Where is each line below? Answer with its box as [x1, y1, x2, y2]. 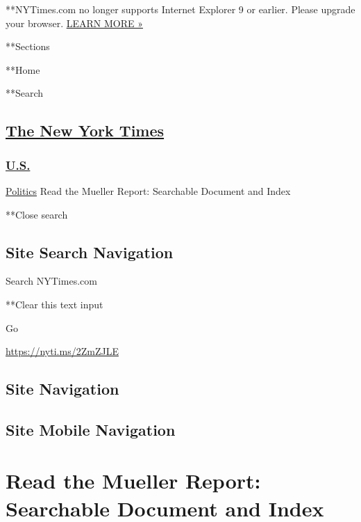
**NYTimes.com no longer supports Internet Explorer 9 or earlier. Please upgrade [6, 2, 355, 16]
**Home [6, 62, 40, 77]
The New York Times [6, 120, 165, 141]
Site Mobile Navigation [6, 418, 176, 440]
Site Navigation [6, 378, 119, 400]
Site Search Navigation [6, 241, 174, 262]
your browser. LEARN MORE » [6, 15, 143, 30]
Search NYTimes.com [6, 274, 97, 288]
